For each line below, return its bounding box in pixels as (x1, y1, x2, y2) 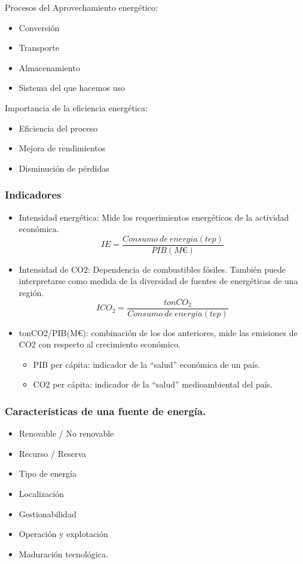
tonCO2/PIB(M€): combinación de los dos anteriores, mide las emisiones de (19, 326, 298, 339)
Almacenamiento (19, 61, 80, 74)
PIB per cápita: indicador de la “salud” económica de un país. (33, 358, 261, 370)
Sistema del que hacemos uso (19, 81, 125, 94)
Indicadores (5, 187, 62, 202)
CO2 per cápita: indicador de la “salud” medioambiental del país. (33, 378, 273, 391)
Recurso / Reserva (19, 447, 86, 459)
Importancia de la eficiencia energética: (5, 101, 148, 114)
